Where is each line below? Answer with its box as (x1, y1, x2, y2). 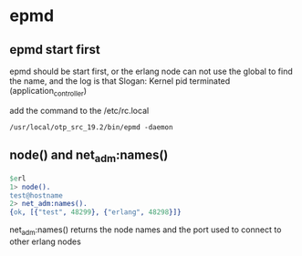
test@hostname (9, 190, 64, 200)
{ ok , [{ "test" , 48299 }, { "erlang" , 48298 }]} (9, 208, 182, 217)
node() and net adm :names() (9, 148, 169, 165)
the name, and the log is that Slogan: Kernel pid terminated (9, 76, 231, 87)
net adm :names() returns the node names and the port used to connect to (9, 224, 282, 237)
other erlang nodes (9, 236, 82, 247)
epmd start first (9, 42, 100, 57)
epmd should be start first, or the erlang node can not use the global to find (9, 66, 294, 77)
